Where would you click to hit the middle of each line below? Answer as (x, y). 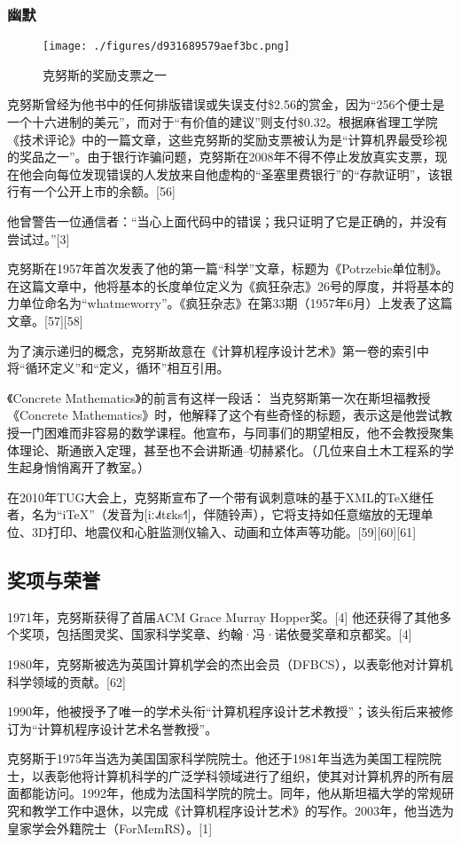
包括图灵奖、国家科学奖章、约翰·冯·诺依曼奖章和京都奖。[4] (234, 634)
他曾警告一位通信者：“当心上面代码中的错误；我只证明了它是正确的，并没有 (227, 221)
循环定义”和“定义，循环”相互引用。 (127, 368)
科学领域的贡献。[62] (66, 681)
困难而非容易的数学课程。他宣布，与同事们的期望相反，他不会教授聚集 (249, 432)
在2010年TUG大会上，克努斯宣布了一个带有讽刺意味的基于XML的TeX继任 (221, 497)
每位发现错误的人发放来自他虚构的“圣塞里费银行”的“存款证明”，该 (248, 174)
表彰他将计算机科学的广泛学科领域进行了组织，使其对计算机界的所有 (242, 775)
